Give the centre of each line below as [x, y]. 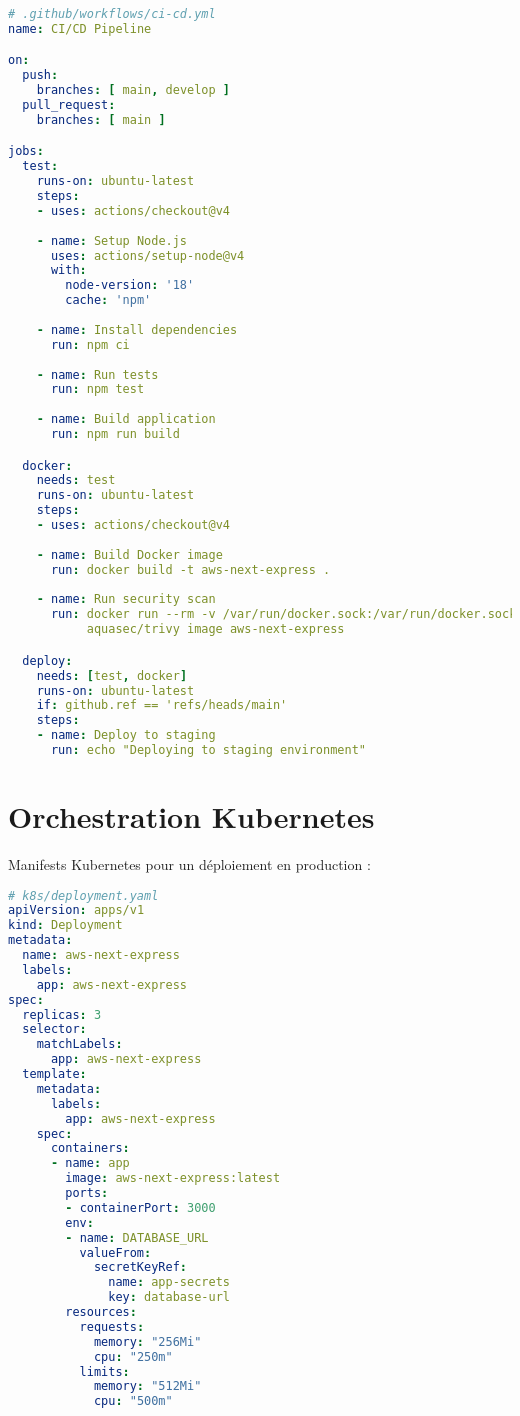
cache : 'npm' [108, 300]
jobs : [26, 151]
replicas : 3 [62, 1014]
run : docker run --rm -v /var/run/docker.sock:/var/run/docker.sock [283, 614]
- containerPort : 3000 [140, 1207]
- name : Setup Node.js [112, 240]
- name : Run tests [97, 374]
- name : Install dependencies [137, 329]
